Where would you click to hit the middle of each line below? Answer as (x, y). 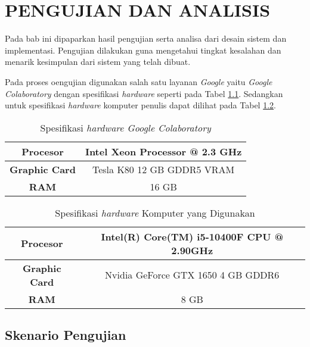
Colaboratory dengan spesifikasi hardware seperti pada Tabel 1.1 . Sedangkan (144, 93)
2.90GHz (192, 250)
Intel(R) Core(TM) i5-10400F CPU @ (192, 236)
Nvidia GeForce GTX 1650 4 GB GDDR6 (192, 275)
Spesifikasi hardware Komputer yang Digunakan (155, 212)
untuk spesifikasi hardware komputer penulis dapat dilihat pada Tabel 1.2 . (140, 105)
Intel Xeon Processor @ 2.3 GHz (163, 151)
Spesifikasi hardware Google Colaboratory (125, 127)
